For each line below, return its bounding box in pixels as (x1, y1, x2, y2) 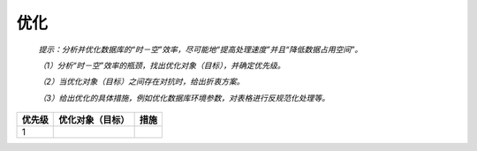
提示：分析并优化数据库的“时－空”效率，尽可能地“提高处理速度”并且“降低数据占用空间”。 (38, 44, 363, 55)
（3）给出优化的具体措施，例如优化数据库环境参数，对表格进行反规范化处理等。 (38, 93, 330, 103)
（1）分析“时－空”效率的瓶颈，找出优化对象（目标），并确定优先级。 (38, 60, 286, 71)
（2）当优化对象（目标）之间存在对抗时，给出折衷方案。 (38, 76, 245, 87)
